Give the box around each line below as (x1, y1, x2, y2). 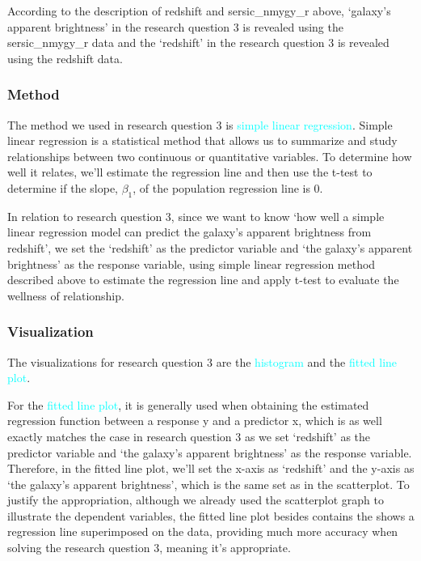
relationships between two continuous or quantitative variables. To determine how (7, 147, 412, 164)
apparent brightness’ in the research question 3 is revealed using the (7, 18, 343, 35)
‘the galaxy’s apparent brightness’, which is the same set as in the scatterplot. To (7, 475, 410, 492)
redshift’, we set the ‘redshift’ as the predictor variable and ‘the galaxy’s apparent (7, 239, 413, 256)
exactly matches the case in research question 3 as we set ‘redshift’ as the (7, 427, 371, 444)
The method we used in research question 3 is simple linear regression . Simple (7, 116, 393, 133)
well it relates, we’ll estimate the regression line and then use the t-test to (7, 164, 373, 181)
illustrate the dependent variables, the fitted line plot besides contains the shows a (7, 507, 415, 524)
